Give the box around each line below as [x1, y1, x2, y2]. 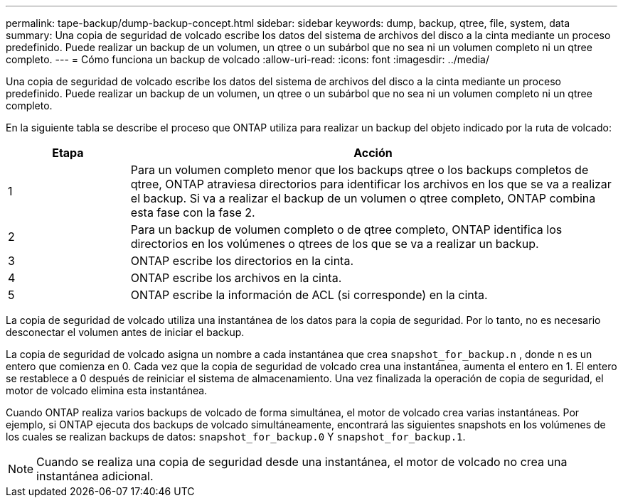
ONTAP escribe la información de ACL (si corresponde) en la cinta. [130, 288, 488, 302]
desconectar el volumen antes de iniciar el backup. [6, 326, 245, 338]
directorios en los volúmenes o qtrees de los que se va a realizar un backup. [130, 237, 539, 251]
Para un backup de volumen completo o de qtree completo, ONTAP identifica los [130, 222, 563, 237]
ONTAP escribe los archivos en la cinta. [130, 271, 342, 285]
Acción [353, 146, 393, 160]
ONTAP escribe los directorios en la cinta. [130, 254, 353, 268]
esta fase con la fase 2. [130, 205, 255, 220]
